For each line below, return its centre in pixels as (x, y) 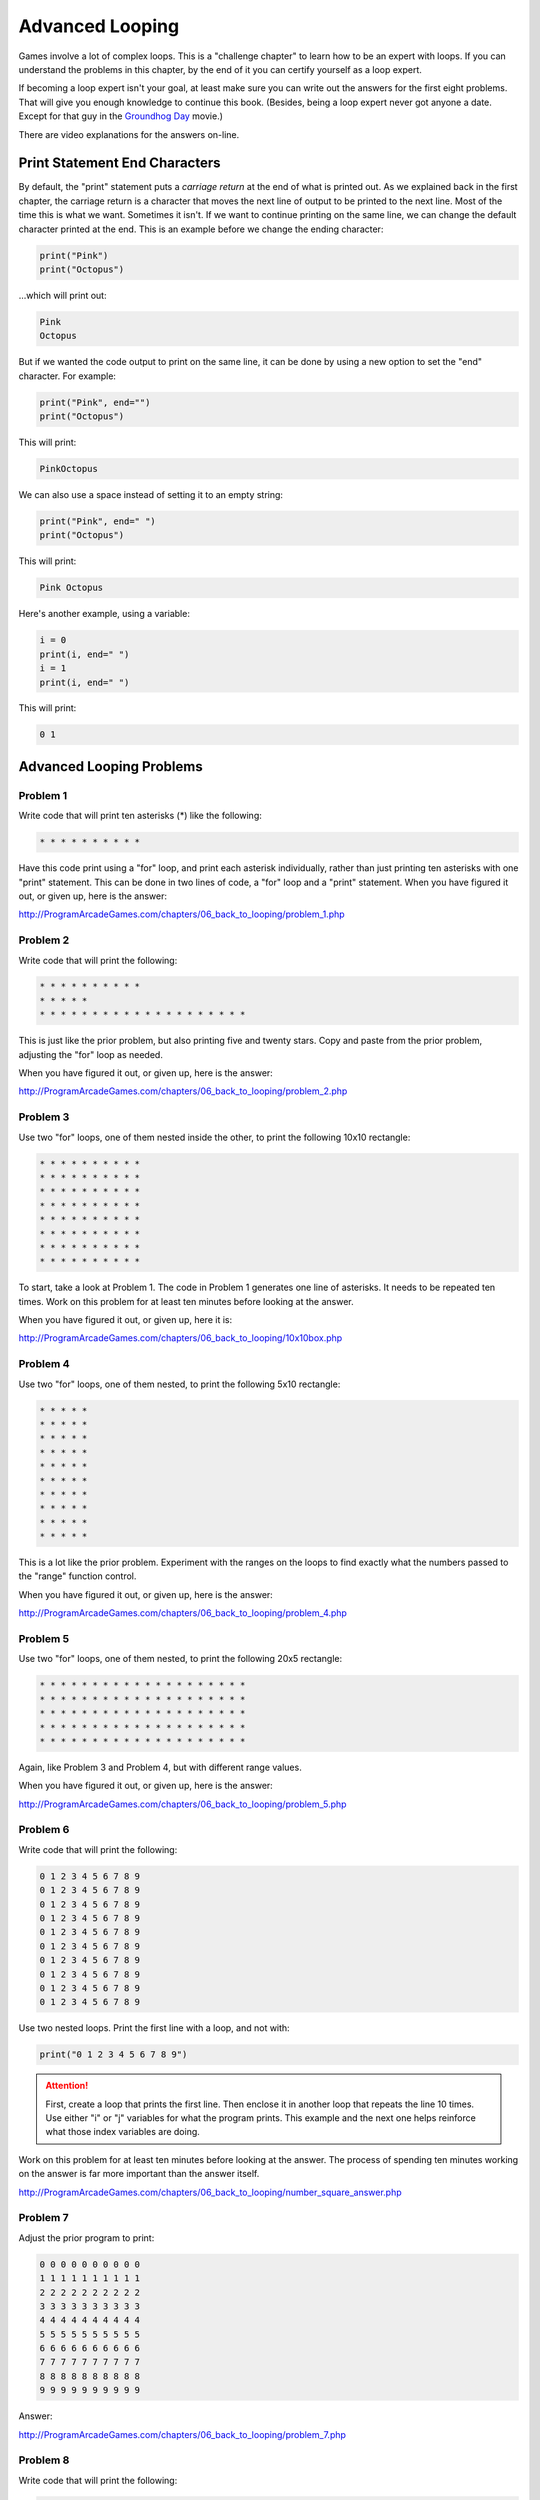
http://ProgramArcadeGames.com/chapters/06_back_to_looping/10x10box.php (180, 1338)
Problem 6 (44, 1830)
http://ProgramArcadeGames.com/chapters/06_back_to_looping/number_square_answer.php (210, 2192)
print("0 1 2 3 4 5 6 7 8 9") (113, 2054)
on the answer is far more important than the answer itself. (139, 2174)
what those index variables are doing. (122, 2132)
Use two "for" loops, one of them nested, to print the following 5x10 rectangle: (179, 1384)
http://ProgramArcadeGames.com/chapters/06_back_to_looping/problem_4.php (182, 1613)
